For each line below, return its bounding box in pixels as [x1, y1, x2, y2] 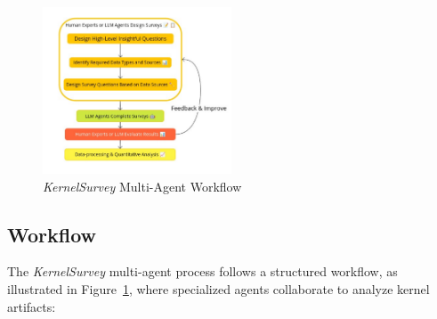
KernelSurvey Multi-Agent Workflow [43, 176, 242, 195]
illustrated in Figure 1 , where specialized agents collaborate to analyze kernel [7, 280, 430, 299]
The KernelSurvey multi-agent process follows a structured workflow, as [7, 262, 398, 281]
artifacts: [7, 297, 56, 315]
